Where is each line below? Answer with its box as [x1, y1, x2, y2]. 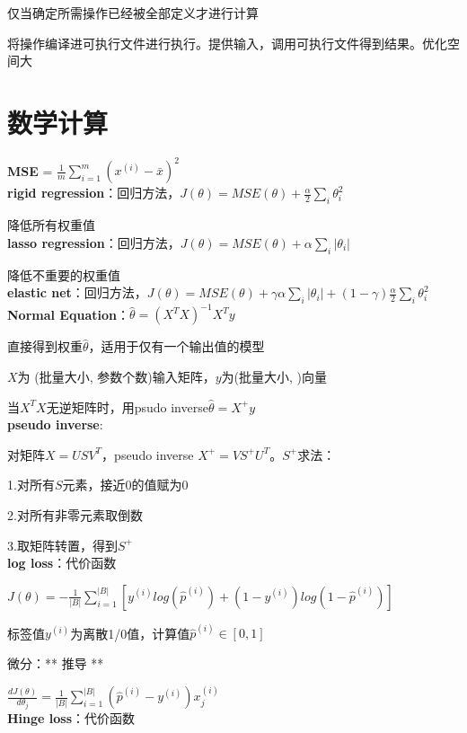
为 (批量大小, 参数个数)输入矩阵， [17, 367, 216, 386]
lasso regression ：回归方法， [7, 233, 181, 252]
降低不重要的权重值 [7, 265, 120, 284]
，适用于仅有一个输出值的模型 [88, 337, 265, 356]
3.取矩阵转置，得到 [7, 535, 118, 554]
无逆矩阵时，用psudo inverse [46, 397, 208, 416]
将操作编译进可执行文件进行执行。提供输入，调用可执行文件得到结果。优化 [7, 33, 447, 52]
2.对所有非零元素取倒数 [7, 506, 143, 525]
